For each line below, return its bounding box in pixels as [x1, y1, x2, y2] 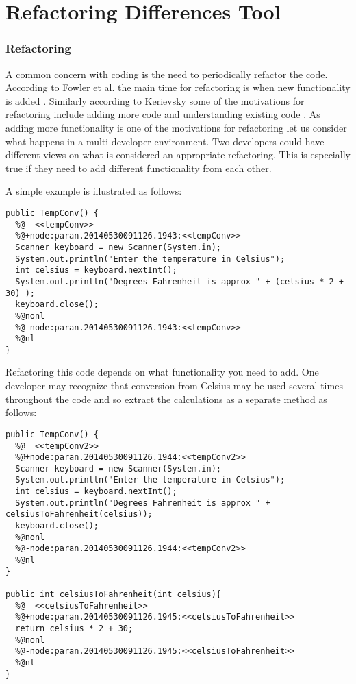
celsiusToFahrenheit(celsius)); [5, 509, 153, 520]
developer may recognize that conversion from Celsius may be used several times [5, 378, 343, 393]
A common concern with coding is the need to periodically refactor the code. [5, 66, 328, 81]
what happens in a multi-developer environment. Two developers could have [5, 134, 325, 148]
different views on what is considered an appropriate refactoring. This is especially [5, 147, 351, 162]
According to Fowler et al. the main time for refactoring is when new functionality [5, 80, 351, 95]
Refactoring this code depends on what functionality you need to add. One [5, 365, 319, 379]
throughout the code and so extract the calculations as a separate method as [5, 391, 327, 406]
